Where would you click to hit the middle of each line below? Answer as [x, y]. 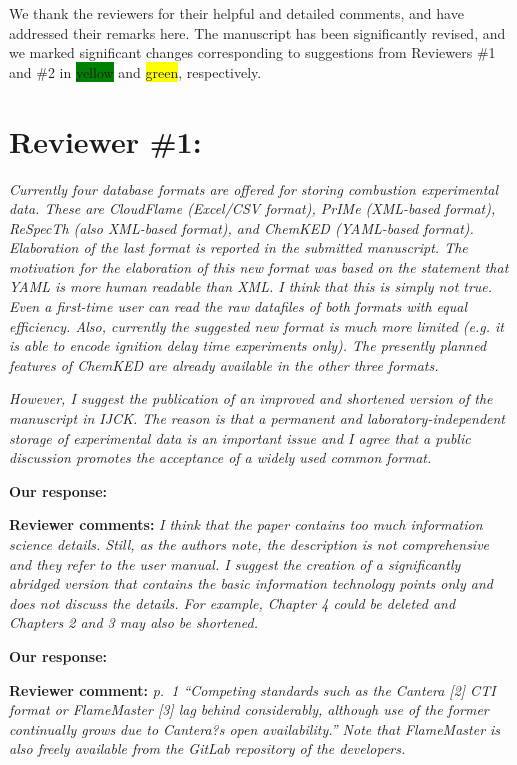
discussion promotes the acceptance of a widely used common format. [220, 457]
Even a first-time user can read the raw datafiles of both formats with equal [238, 306]
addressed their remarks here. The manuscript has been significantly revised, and [257, 32]
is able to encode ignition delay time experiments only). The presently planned [248, 345]
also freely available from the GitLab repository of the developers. [207, 748]
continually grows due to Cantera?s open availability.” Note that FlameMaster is [255, 728]
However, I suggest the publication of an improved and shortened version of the [251, 398]
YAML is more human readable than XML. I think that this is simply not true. [251, 286]
